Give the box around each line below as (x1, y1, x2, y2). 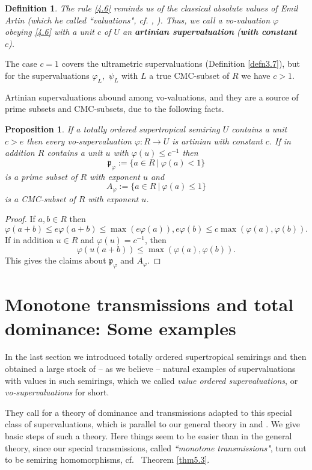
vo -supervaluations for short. (5, 386, 109, 398)
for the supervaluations (5, 69, 90, 81)
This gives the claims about (5, 254, 106, 267)
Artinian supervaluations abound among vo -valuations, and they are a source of (5, 90, 299, 103)
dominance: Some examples (5, 315, 236, 340)
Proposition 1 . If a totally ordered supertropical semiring (5, 122, 220, 135)
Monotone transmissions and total (5, 292, 294, 317)
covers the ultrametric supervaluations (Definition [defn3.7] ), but (61, 57, 300, 70)
